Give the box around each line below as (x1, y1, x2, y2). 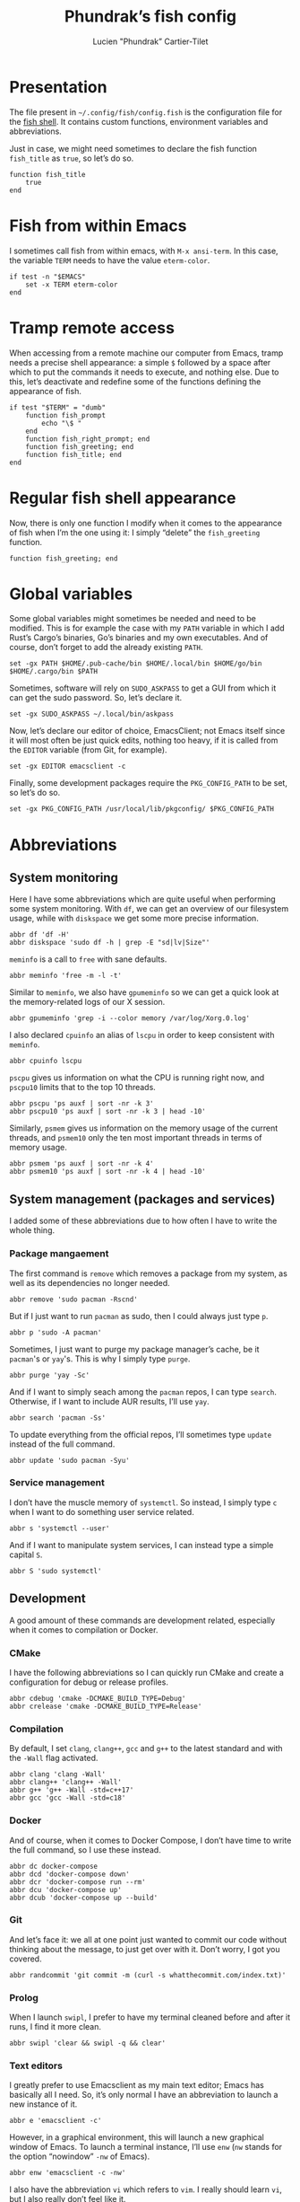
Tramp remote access (9, 317, 175, 338)
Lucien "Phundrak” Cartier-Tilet (92, 36, 209, 47)
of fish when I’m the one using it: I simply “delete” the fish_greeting (9, 527, 261, 538)
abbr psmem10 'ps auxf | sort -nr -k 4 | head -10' (9, 1167, 206, 1176)
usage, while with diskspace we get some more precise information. (9, 913, 260, 924)
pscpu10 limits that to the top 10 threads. (9, 1082, 157, 1093)
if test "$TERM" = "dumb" (9, 402, 106, 412)
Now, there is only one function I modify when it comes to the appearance (9, 517, 282, 528)
